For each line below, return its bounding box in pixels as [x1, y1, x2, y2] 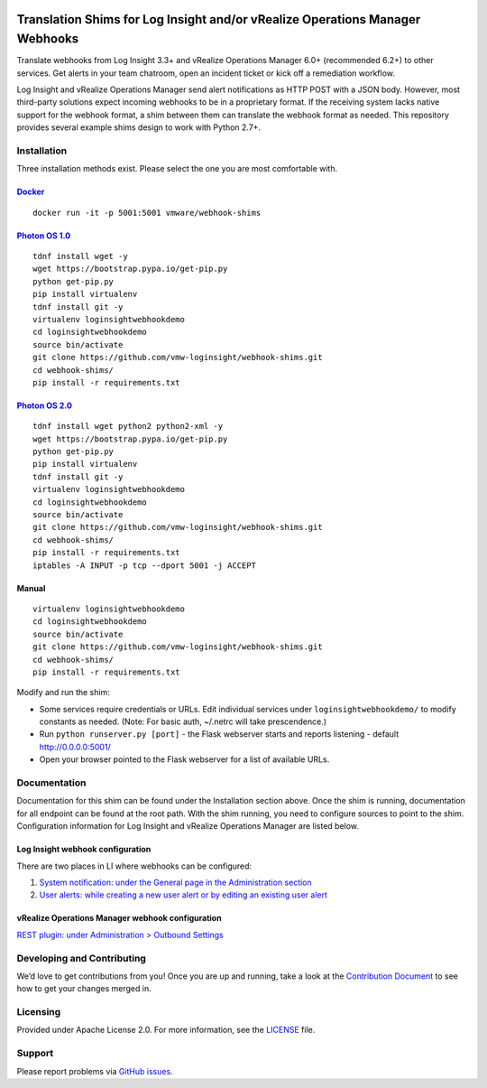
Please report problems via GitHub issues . [16, 1065, 173, 1076]
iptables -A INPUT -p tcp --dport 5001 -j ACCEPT [32, 560, 257, 571]
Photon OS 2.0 [16, 400, 72, 411]
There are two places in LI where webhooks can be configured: [16, 860, 253, 871]
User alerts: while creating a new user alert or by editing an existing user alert [39, 889, 328, 900]
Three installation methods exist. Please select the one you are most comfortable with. [16, 163, 338, 174]
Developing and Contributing [16, 952, 146, 964]
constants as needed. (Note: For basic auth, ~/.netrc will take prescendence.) [39, 716, 327, 727]
